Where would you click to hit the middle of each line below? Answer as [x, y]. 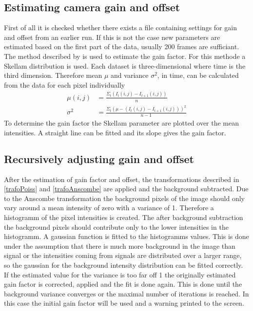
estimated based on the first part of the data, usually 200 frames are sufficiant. [122, 46]
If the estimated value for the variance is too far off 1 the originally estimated [120, 274]
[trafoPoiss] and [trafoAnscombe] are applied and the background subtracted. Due [126, 189]
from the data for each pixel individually [65, 84]
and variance [130, 75]
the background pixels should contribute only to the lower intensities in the [116, 227]
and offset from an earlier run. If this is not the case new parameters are [112, 37]
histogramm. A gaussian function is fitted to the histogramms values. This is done [126, 236]
